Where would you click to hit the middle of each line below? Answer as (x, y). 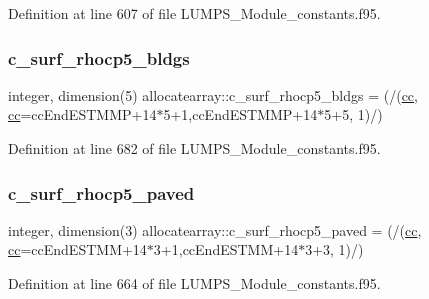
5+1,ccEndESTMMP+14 (240, 114)
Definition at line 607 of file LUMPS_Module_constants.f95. (194, 13)
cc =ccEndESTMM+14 (77, 249)
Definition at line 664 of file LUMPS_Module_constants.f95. (194, 283)
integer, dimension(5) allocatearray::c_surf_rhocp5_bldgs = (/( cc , (213, 94)
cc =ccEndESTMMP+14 (82, 114)
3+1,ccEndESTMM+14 (226, 249)
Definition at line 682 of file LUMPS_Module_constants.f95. (194, 148)
